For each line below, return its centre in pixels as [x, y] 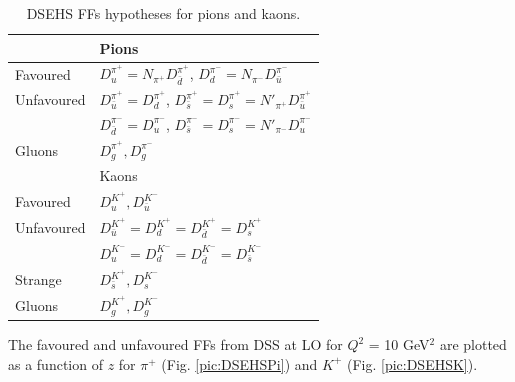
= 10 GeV [399, 344]
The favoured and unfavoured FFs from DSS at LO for [175, 344]
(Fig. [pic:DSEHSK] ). [412, 363]
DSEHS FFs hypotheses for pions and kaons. [163, 13]
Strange [38, 278]
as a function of [55, 363]
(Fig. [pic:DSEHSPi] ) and [239, 363]
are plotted [473, 344]
